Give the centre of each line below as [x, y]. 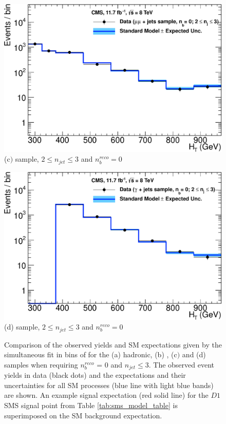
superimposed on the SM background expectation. [83, 415]
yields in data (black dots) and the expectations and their [95, 375]
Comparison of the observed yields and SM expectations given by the [113, 344]
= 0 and [110, 364]
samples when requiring [41, 364]
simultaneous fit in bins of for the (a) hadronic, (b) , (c [91, 354]
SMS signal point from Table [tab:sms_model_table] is [91, 405]
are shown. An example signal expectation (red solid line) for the [106, 395]
